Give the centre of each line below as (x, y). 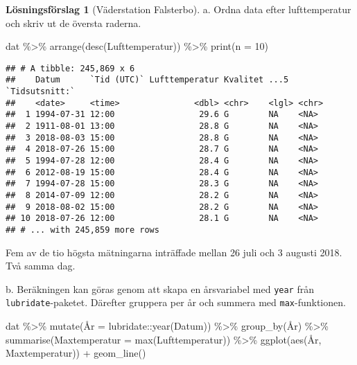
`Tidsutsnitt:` (41, 92)
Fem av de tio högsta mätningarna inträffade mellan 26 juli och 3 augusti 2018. (174, 252)
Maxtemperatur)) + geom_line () (76, 353)
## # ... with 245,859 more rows (82, 230)
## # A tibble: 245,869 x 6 (70, 68)
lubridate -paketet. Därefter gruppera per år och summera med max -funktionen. (176, 302)
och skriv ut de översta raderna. (73, 23)
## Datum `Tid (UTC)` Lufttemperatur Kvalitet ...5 (147, 80)
